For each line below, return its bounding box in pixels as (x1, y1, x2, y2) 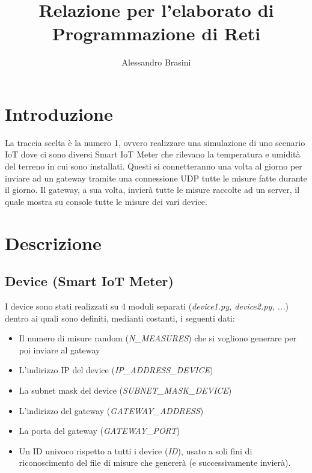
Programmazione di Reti (52, 21, 261, 46)
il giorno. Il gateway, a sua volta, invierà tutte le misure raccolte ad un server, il (5, 183, 300, 196)
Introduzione (5, 101, 113, 126)
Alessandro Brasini (121, 56, 191, 69)
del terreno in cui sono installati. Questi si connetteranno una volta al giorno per (5, 160, 302, 172)
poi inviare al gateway (19, 343, 100, 356)
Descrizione (5, 230, 102, 255)
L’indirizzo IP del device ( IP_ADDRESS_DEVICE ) (19, 364, 213, 376)
